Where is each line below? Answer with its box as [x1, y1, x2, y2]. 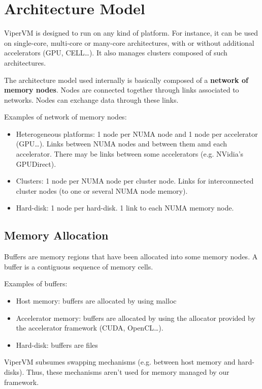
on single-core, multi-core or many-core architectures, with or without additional [4, 37, 254, 48]
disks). [4, 366, 24, 377]
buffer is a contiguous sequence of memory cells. [4, 261, 153, 272]
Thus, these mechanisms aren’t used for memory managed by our [26, 366, 230, 377]
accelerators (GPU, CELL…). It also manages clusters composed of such [4, 47, 227, 58]
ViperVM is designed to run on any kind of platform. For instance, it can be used [4, 27, 258, 38]
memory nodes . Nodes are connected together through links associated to [4, 84, 239, 95]
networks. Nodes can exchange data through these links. [4, 94, 179, 105]
